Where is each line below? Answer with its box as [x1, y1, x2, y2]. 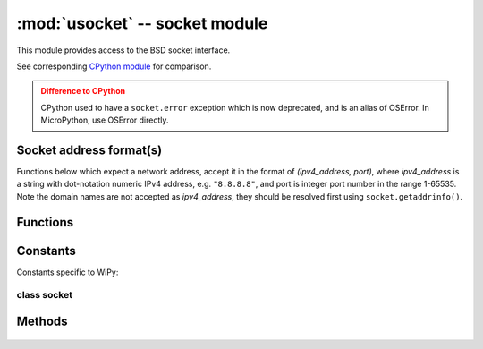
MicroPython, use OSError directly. [40, 115, 169, 125]
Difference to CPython [40, 86, 125, 97]
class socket [16, 289, 73, 302]
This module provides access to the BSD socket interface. [16, 45, 231, 55]
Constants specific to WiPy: [16, 267, 119, 277]
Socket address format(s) [16, 142, 163, 157]
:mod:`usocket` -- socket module [16, 13, 268, 33]
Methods [16, 314, 68, 329]
